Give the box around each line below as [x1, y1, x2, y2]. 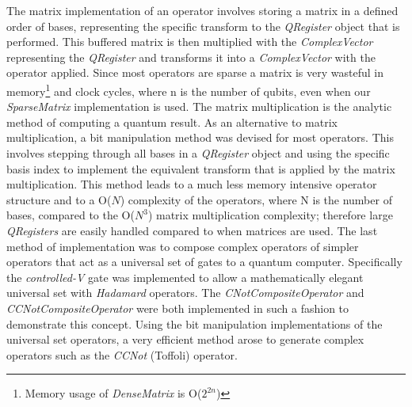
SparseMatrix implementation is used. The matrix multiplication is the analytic [6, 98, 392, 115]
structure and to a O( [6, 191, 112, 207]
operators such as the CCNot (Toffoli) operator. [6, 346, 238, 363]
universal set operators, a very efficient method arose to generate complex [6, 331, 364, 348]
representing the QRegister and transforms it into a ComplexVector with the [6, 48, 376, 65]
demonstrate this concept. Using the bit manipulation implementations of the [6, 315, 383, 332]
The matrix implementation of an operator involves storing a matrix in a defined [6, 2, 399, 18]
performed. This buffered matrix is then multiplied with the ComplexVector [6, 33, 373, 50]
